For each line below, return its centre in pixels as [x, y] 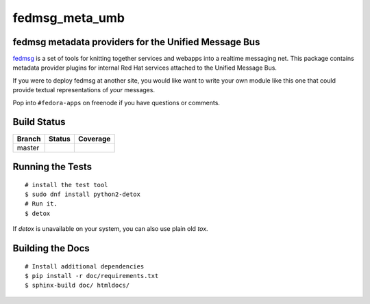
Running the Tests [52, 166]
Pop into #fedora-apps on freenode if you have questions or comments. [116, 102]
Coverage [94, 139]
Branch [29, 139]
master [28, 148]
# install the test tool [66, 185]
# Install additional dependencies [85, 266]
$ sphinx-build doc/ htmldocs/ [77, 286]
